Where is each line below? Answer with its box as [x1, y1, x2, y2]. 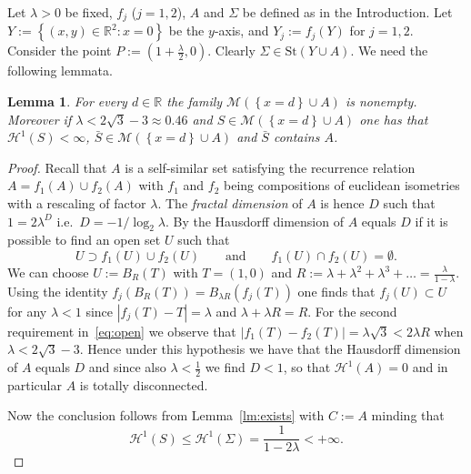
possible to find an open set [7, 230, 161, 249]
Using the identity [7, 281, 108, 300]
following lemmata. [7, 61, 113, 80]
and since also [88, 358, 166, 377]
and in [412, 358, 448, 377]
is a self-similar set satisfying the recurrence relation [125, 157, 416, 176]
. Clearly [207, 41, 256, 60]
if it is [415, 211, 448, 230]
